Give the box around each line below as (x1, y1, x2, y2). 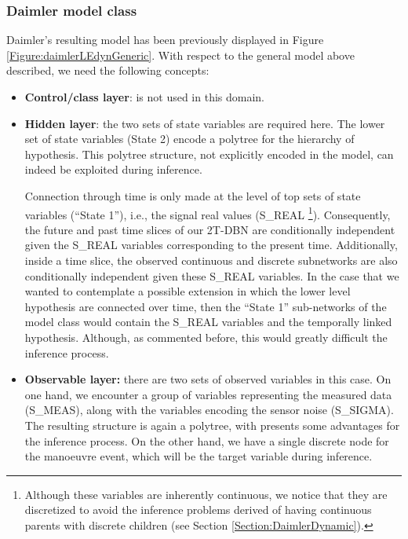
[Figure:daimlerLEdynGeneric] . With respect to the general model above (6, 46, 355, 63)
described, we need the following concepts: (6, 62, 209, 79)
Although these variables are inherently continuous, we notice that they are (24, 486, 388, 502)
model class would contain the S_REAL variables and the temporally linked (24, 313, 392, 330)
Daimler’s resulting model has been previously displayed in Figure (6, 31, 324, 48)
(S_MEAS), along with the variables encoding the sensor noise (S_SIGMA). (24, 401, 394, 418)
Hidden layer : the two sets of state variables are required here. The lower (24, 115, 385, 131)
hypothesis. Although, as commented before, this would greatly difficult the (24, 328, 388, 345)
